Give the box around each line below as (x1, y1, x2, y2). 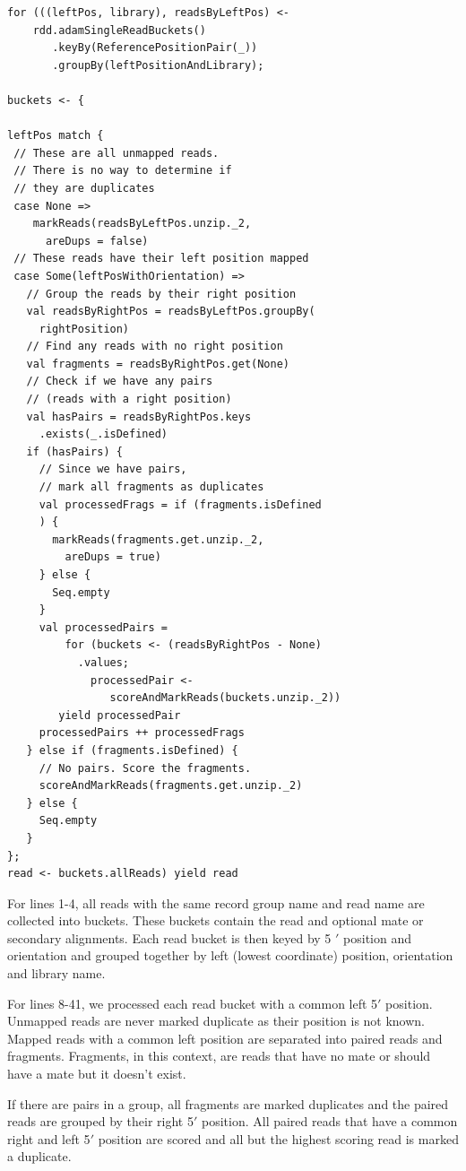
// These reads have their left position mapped (13, 252, 309, 265)
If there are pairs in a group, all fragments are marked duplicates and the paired (7, 1094, 449, 1113)
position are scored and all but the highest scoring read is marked (98, 1129, 459, 1148)
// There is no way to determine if (13, 164, 232, 178)
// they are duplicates (13, 181, 155, 195)
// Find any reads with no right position (26, 340, 283, 353)
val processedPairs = (39, 620, 168, 634)
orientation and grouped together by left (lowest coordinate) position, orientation (7, 946, 453, 965)
